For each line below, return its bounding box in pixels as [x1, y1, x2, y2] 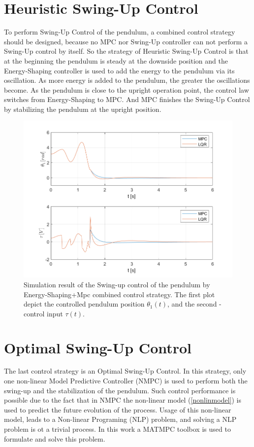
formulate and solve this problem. [4, 433, 105, 444]
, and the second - [167, 299, 222, 309]
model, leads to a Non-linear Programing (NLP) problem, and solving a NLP [4, 414, 237, 424]
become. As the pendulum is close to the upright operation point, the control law [4, 84, 249, 95]
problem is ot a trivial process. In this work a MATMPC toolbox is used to [4, 424, 231, 434]
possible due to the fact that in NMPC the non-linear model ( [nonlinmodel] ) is [4, 395, 241, 405]
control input [24, 308, 63, 318]
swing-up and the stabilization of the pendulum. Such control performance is [4, 385, 236, 395]
